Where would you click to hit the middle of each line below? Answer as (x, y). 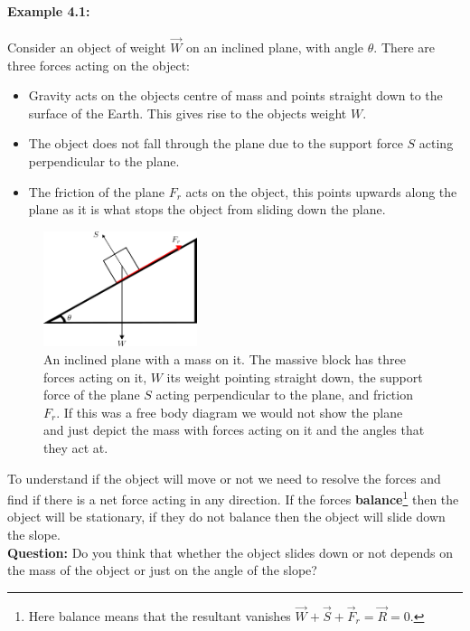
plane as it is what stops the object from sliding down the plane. (207, 209)
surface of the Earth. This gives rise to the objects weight (188, 113)
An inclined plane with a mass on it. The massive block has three (225, 358)
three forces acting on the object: (99, 65)
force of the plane (92, 395)
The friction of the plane (96, 191)
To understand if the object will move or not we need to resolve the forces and (224, 478)
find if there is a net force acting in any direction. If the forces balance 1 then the (233, 498)
